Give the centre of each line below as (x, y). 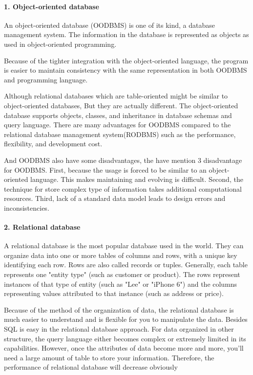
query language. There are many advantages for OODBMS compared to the (117, 125)
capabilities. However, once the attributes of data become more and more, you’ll (124, 348)
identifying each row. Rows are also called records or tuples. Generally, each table (126, 265)
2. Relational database (42, 227)
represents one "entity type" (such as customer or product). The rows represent (122, 274)
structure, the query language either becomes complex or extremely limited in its (125, 338)
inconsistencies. (27, 207)
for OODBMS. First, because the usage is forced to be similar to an (105, 169)
